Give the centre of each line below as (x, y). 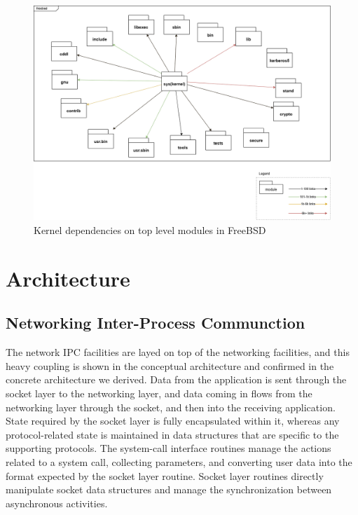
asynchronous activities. (57, 503)
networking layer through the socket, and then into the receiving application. (171, 407)
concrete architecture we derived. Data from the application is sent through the (176, 379)
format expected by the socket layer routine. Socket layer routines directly (165, 475)
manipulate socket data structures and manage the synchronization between (169, 489)
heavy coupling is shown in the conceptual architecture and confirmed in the (170, 365)
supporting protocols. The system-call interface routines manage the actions (168, 448)
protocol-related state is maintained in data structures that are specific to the (172, 434)
